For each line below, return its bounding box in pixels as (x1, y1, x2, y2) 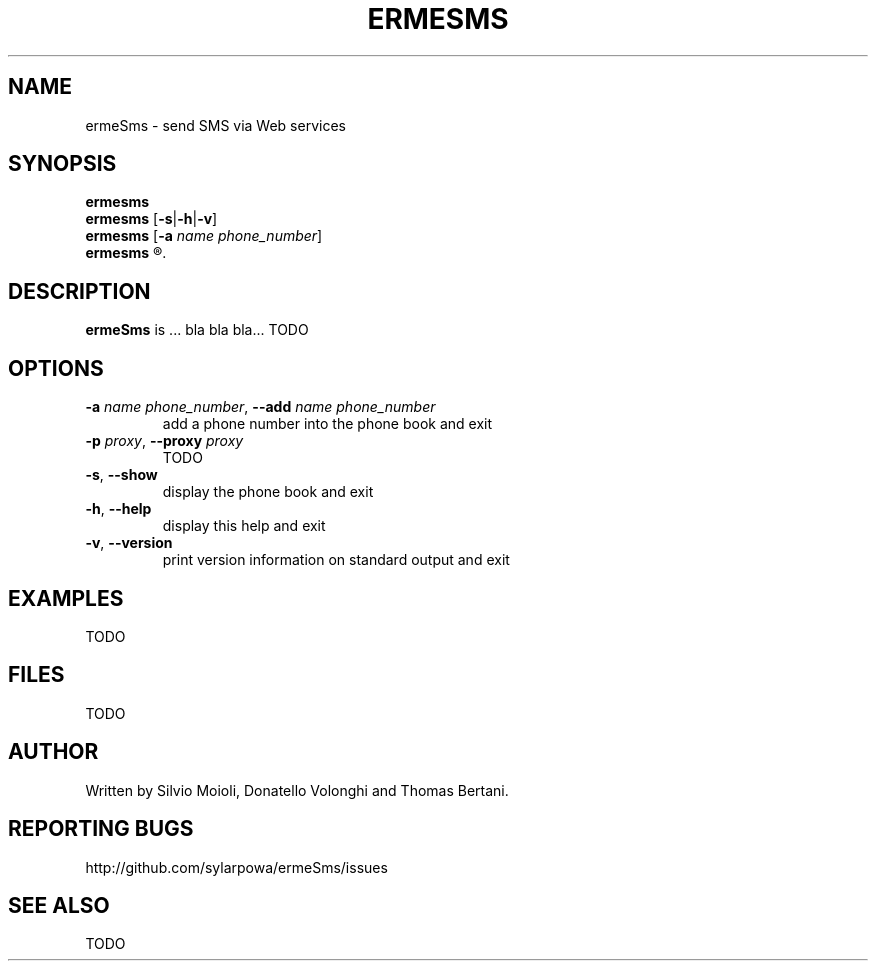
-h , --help (85, 500, 152, 518)
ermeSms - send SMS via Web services (85, 116, 346, 134)
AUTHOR (8, 739, 99, 765)
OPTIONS (8, 355, 104, 381)
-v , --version (85, 534, 173, 552)
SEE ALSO (8, 892, 110, 918)
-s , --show (85, 466, 158, 484)
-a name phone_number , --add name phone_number (85, 398, 436, 416)
